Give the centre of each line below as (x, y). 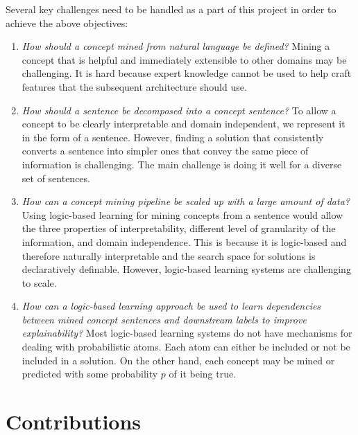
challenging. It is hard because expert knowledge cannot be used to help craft (187, 73)
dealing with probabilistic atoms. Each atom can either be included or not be (186, 347)
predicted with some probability (90, 374)
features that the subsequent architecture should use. (134, 86)
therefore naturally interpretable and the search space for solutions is (169, 255)
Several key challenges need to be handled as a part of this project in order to (171, 9)
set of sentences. (56, 178)
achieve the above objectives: (67, 23)
